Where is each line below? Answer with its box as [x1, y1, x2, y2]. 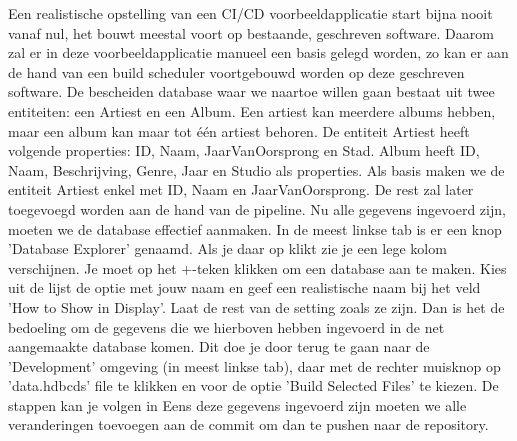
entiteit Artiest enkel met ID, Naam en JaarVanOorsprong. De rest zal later [8, 179, 474, 200]
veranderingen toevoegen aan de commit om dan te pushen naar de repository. [8, 414, 489, 435]
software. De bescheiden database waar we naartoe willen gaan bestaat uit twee [8, 81, 495, 102]
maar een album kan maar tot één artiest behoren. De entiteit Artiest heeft [8, 120, 470, 141]
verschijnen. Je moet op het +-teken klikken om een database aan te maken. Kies [8, 257, 507, 278]
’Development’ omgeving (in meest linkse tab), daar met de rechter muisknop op [8, 355, 501, 376]
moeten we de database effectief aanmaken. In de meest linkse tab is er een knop [8, 218, 502, 239]
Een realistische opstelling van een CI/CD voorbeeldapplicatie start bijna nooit [8, 3, 493, 23]
